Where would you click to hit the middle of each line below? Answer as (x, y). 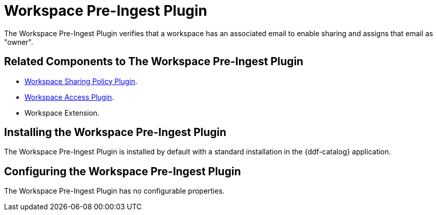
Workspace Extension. (62, 113)
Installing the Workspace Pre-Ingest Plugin (115, 132)
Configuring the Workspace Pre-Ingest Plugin (123, 171)
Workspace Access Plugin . (69, 97)
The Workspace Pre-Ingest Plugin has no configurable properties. (114, 191)
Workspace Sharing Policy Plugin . (81, 81)
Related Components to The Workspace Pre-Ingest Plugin (154, 62)
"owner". (19, 42)
